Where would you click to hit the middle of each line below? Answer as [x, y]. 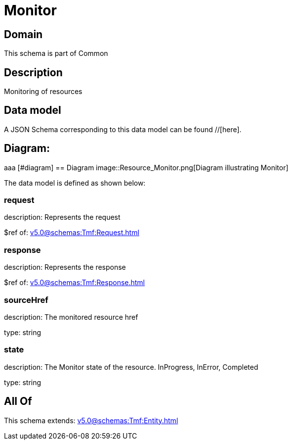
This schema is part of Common [56, 53]
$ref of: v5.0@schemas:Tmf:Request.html [72, 233]
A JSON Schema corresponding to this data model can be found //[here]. [123, 129]
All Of [18, 401]
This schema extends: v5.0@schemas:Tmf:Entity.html [91, 420]
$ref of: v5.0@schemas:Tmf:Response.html [75, 283]
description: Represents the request [62, 217]
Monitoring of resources [43, 92]
